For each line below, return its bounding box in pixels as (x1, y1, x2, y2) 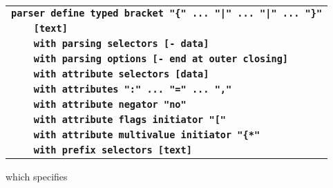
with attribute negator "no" (33, 99, 187, 110)
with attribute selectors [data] (33, 68, 209, 79)
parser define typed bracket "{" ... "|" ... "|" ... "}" (11, 8, 323, 19)
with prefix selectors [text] (33, 144, 192, 156)
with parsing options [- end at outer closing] (33, 53, 289, 64)
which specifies (6, 169, 68, 183)
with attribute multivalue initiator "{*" (33, 129, 260, 140)
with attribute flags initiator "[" (33, 114, 226, 125)
